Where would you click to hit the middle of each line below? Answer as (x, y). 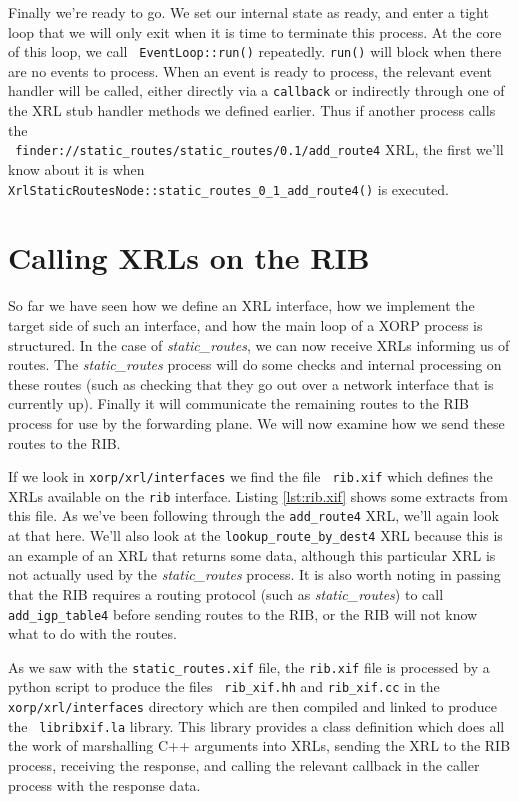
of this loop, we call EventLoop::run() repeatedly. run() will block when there (255, 51)
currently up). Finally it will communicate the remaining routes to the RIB (238, 403)
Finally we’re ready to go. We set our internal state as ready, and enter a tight (248, 12)
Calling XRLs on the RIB (189, 257)
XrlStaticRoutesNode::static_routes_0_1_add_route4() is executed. (229, 188)
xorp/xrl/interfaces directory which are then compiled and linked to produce (252, 706)
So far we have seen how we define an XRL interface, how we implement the (241, 305)
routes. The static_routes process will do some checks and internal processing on (255, 364)
